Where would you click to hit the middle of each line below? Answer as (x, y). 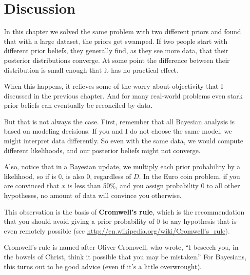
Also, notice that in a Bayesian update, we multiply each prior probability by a (122, 167)
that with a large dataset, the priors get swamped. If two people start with (116, 41)
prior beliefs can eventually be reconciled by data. (78, 105)
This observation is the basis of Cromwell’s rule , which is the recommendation (124, 211)
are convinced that (32, 186)
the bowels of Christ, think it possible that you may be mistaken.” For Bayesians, (125, 256)
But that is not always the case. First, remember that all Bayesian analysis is (119, 121)
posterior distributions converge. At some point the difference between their (117, 60)
